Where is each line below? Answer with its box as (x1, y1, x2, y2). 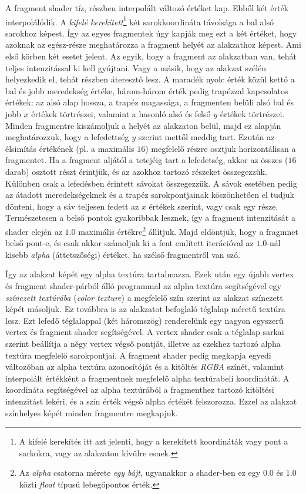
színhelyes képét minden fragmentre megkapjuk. (5, 406, 178, 419)
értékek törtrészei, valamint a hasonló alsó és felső (31, 108, 211, 120)
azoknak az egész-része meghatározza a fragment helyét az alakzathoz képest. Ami (5, 38, 301, 51)
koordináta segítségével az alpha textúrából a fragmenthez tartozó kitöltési (5, 383, 274, 396)
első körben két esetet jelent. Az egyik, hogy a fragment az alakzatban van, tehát (5, 50, 297, 62)
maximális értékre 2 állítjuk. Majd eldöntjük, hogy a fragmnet (78, 223, 298, 237)
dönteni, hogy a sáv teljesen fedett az (5, 200, 139, 212)
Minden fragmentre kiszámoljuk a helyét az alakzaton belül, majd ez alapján (5, 119, 281, 131)
